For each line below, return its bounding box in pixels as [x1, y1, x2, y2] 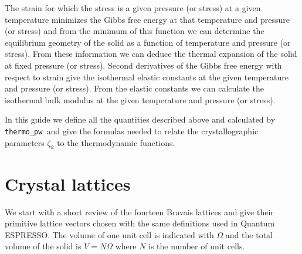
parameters [5, 136, 45, 148]
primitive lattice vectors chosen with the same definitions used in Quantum [5, 217, 275, 229]
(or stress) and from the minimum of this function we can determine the [5, 25, 264, 37]
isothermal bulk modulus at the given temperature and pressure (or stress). [5, 93, 276, 106]
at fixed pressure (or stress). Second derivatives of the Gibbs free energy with [5, 59, 282, 71]
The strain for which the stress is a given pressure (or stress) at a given [5, 2, 261, 13]
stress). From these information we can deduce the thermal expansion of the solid [5, 48, 297, 60]
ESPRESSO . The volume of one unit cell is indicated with [5, 228, 214, 241]
